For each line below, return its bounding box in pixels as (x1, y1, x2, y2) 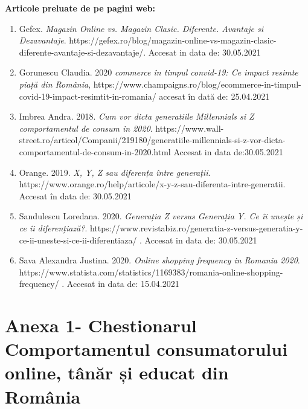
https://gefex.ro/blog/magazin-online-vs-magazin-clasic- (69, 34, 277, 47)
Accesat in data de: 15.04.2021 (66, 277, 179, 290)
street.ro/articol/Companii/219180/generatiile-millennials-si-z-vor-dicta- (19, 134, 286, 146)
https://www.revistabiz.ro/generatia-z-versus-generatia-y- (89, 221, 303, 234)
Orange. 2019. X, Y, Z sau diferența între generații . (19, 166, 211, 178)
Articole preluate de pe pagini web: (5, 2, 155, 14)
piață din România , (19, 77, 91, 90)
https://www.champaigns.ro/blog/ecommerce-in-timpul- (93, 77, 301, 90)
